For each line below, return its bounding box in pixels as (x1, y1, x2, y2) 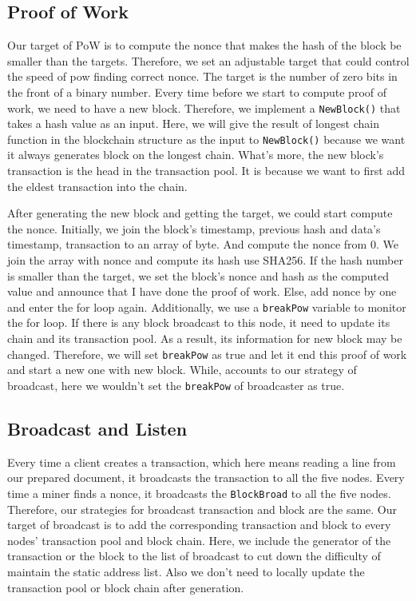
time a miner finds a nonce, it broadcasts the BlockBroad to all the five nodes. (7, 484, 391, 501)
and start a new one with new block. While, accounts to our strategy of (7, 361, 357, 378)
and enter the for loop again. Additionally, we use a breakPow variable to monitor (7, 298, 406, 315)
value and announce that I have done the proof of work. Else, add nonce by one (7, 283, 397, 300)
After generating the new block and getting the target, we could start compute (7, 205, 393, 221)
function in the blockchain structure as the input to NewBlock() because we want (7, 130, 406, 147)
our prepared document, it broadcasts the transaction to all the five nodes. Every (7, 469, 405, 486)
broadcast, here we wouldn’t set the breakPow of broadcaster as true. (7, 376, 345, 393)
